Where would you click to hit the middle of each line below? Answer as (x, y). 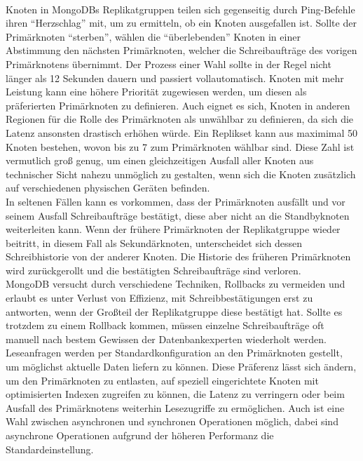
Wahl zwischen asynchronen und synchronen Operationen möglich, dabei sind (172, 421)
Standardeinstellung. (50, 449)
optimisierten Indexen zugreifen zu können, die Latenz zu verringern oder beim (175, 394)
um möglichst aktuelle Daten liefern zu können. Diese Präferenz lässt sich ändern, (181, 367)
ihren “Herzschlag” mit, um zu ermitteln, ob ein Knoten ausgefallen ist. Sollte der (181, 23)
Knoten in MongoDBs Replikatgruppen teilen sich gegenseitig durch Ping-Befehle (180, 9)
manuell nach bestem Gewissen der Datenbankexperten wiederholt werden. (166, 339)
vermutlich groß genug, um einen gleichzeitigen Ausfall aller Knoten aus (160, 160)
